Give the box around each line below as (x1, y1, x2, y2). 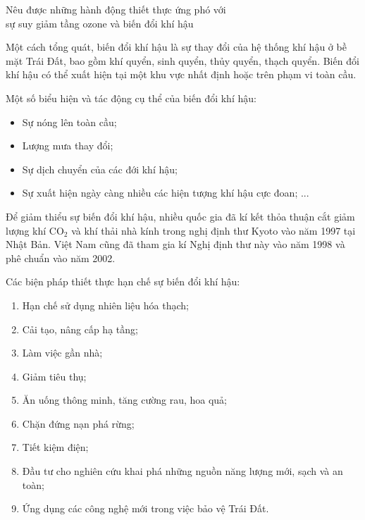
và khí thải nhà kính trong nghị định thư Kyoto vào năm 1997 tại (71, 223, 356, 237)
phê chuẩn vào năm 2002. (6, 250, 116, 265)
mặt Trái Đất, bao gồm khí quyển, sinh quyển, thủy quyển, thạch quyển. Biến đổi (6, 53, 359, 68)
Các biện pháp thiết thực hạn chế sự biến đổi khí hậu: (6, 274, 240, 289)
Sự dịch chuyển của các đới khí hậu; (22, 161, 178, 176)
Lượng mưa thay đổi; (22, 138, 113, 153)
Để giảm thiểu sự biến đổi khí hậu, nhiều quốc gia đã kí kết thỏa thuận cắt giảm (6, 209, 355, 223)
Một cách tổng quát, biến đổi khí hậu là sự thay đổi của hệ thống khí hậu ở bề (6, 39, 347, 54)
